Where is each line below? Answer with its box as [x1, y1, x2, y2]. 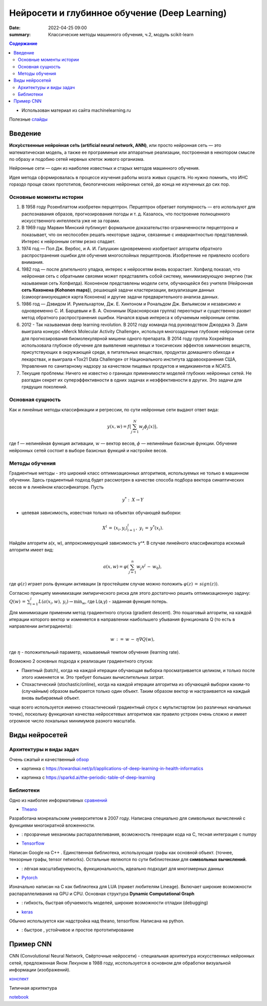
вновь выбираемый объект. [21, 695, 80, 701]
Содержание [9, 41, 38, 47]
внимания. [21, 259, 44, 265]
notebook [9, 994, 29, 1000]
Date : [9, 25, 21, 31]
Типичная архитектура [9, 985, 57, 991]
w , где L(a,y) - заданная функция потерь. [82, 598, 168, 606]
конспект [9, 976, 29, 982]
